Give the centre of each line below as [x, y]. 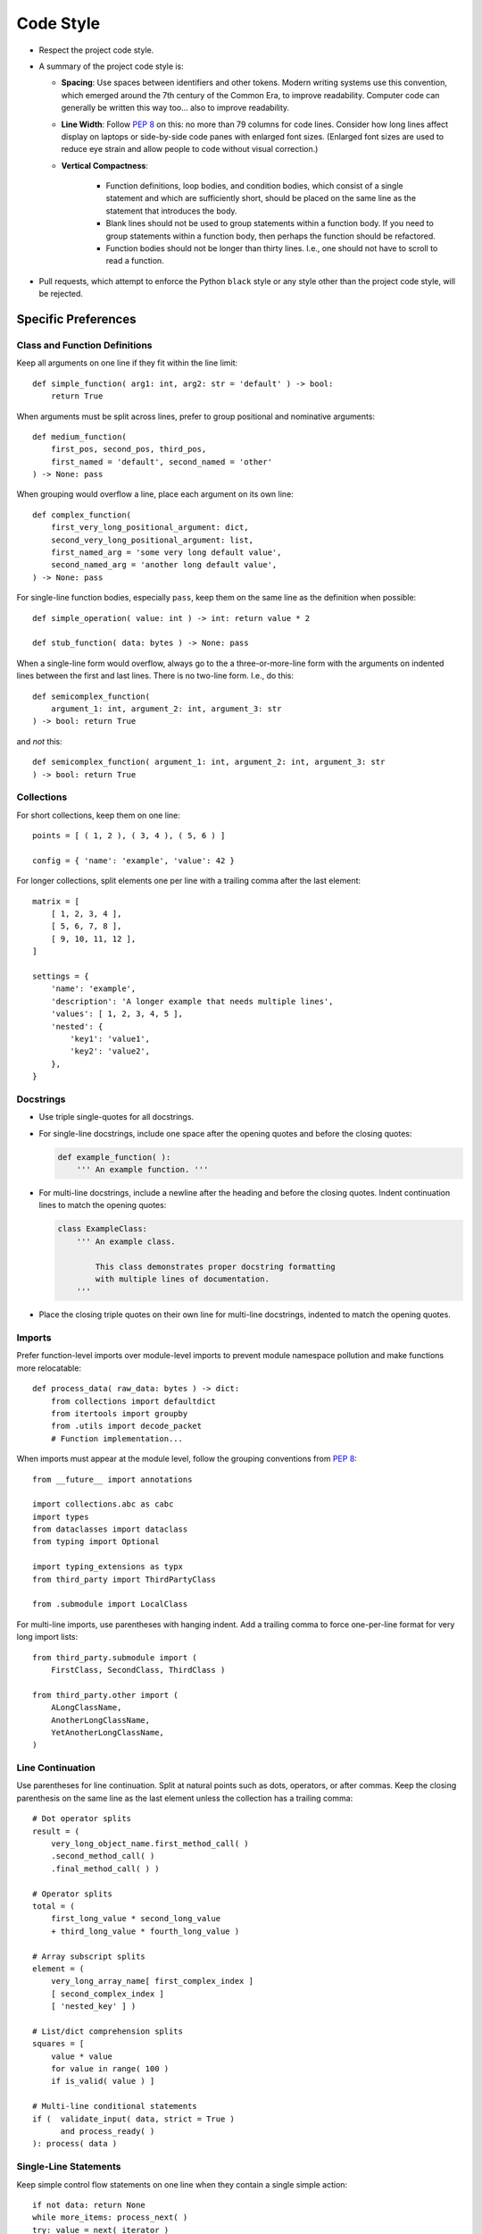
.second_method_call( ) [103, 1856]
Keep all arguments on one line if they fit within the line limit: [127, 363]
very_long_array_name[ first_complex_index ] [152, 1981]
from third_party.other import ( [105, 1695]
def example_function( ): [114, 1157]
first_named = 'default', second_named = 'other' [161, 462]
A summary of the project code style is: [112, 66]
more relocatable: [49, 1368]
